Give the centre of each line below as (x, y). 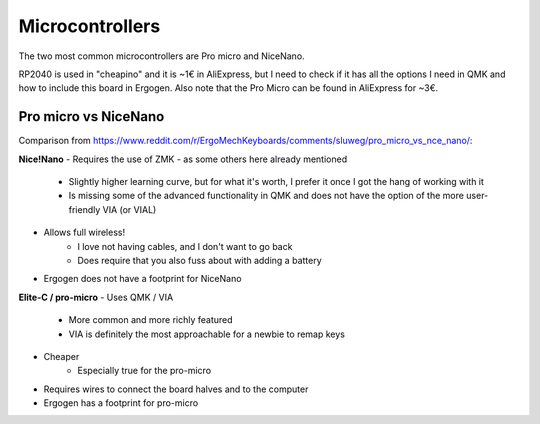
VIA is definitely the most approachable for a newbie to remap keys (206, 334)
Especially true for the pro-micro (144, 371)
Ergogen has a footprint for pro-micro (121, 403)
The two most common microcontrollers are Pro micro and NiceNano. (161, 56)
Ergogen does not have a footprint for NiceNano (142, 279)
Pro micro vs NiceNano (91, 116)
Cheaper (61, 356)
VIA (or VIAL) (129, 209)
